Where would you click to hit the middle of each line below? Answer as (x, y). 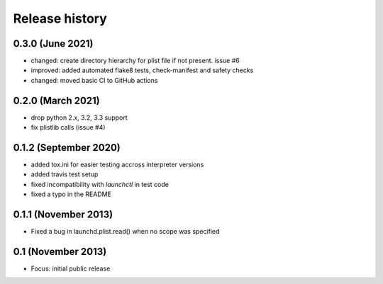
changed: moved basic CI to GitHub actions (94, 80)
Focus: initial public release (71, 268)
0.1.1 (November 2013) (63, 215)
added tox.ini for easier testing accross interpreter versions (117, 165)
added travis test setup (65, 174)
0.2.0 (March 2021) (57, 100)
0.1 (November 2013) (60, 251)
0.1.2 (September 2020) (67, 148)
